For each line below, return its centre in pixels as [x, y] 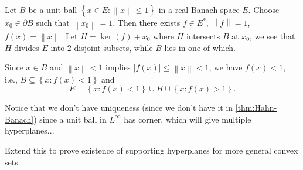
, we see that [273, 35]
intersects [203, 35]
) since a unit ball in [70, 119]
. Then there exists [147, 22]
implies [118, 67]
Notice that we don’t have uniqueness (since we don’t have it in [119, 108]
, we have [226, 67]
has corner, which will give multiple [188, 119]
